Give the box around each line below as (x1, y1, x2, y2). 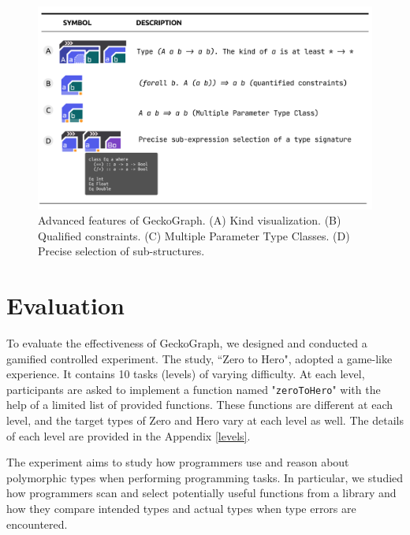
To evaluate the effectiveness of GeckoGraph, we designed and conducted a (6, 335, 367, 351)
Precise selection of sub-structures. (38, 243, 205, 259)
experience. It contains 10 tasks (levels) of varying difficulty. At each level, (6, 366, 365, 382)
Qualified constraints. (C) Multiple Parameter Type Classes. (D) (38, 227, 350, 243)
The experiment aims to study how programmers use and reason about (6, 454, 349, 470)
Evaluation (6, 289, 125, 321)
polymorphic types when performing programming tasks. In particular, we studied (6, 469, 404, 485)
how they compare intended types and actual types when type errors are (6, 500, 356, 517)
